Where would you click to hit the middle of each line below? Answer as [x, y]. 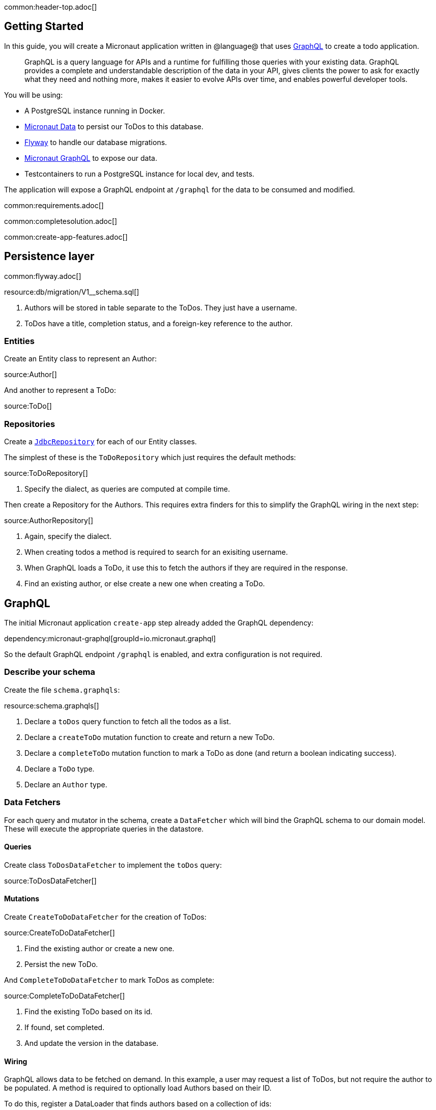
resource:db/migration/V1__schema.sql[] [72, 292]
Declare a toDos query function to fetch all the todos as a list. [128, 721]
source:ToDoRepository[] [46, 473]
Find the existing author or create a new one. [99, 948]
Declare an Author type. [66, 784]
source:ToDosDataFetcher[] [50, 880]
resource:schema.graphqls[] [52, 705]
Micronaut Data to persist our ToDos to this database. [114, 126]
